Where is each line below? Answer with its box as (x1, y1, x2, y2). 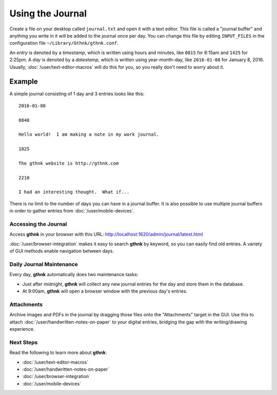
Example (9, 77, 38, 86)
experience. (9, 326, 35, 332)
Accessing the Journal (9, 221, 67, 228)
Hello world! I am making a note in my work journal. (18, 132, 160, 137)
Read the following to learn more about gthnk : (9, 350, 107, 356)
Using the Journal (9, 8, 87, 19)
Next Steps (9, 338, 38, 346)
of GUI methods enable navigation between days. (9, 248, 114, 254)
